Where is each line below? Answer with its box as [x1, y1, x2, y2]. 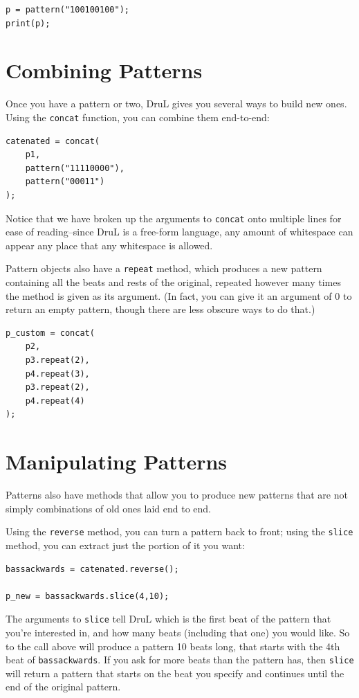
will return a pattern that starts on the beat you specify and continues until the [6, 665, 344, 680]
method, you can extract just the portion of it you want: [6, 537, 245, 552]
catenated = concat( [6, 136, 100, 146]
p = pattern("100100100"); [6, 5, 129, 15]
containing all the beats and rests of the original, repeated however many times [6, 275, 342, 289]
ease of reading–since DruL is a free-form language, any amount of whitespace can [6, 224, 353, 239]
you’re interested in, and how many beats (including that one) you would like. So [6, 625, 350, 639]
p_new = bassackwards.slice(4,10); [6, 591, 169, 601]
